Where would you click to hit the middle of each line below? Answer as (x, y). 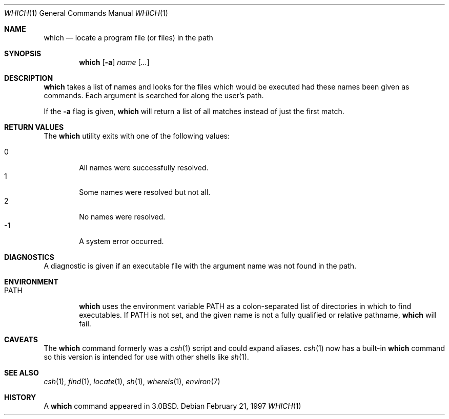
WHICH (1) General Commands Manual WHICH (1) (86, 13)
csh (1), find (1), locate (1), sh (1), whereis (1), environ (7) (132, 381)
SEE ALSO (22, 373)
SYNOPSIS (23, 53)
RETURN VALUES (34, 127)
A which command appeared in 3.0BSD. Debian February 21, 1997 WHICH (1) (172, 406)
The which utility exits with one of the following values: (137, 136)
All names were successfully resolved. (144, 168)
